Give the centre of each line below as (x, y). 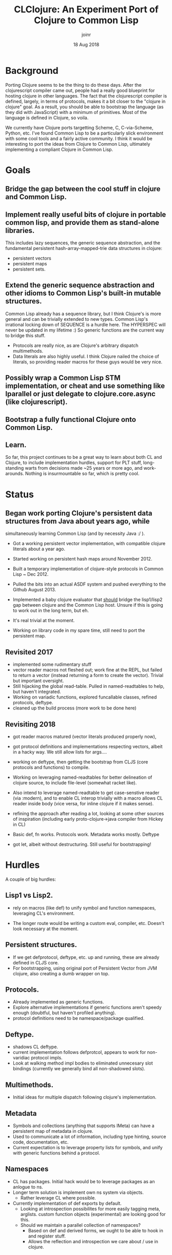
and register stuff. (47, 1236)
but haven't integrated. (37, 692)
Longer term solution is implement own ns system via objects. (78, 1192)
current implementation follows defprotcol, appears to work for (79, 1052)
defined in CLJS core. (36, 962)
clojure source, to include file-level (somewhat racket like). (75, 783)
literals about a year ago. (39, 549)
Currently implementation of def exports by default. (67, 1203)
